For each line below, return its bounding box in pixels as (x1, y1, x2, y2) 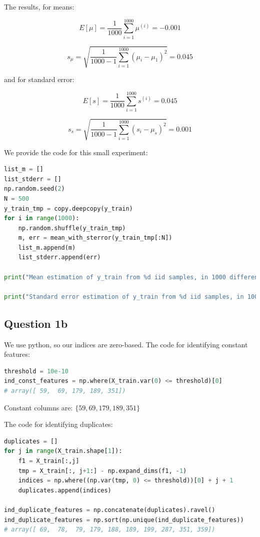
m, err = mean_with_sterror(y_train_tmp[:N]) (18, 234, 172, 242)
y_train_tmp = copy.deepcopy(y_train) (4, 205, 133, 212)
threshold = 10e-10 (4, 367, 68, 375)
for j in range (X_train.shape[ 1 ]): (4, 447, 122, 455)
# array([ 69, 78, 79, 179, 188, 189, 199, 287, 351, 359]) (4, 526, 215, 533)
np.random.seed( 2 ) (4, 185, 65, 193)
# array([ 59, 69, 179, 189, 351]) (4, 387, 126, 395)
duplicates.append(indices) (18, 486, 111, 494)
